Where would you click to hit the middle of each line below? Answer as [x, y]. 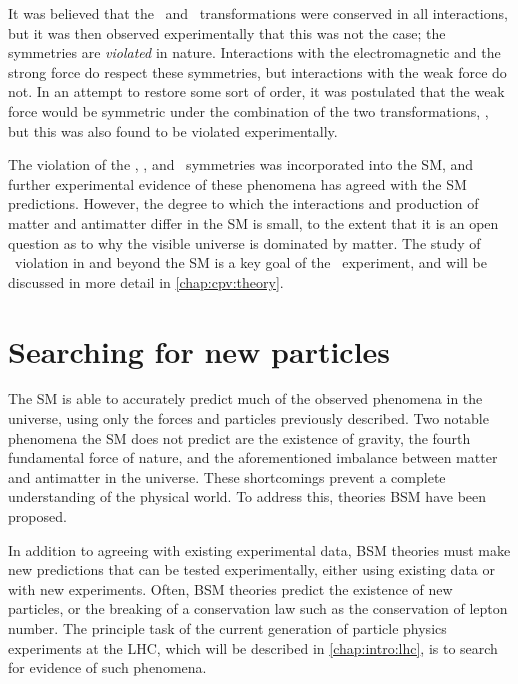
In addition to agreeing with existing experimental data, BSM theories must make [259, 549]
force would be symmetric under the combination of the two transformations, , [248, 110]
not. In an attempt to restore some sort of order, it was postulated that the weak [256, 91]
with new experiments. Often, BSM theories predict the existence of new [230, 588]
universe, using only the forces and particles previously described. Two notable [248, 418]
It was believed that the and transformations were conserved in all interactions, [258, 13]
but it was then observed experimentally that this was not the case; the [227, 32]
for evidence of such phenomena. [107, 667]
